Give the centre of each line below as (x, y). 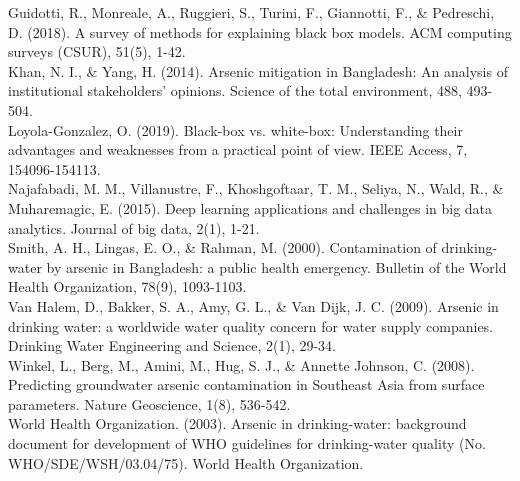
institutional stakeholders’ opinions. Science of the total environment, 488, (235, 90)
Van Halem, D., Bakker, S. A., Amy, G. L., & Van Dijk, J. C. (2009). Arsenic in (253, 305)
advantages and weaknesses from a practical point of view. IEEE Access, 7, (238, 149)
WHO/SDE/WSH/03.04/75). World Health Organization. (186, 462)
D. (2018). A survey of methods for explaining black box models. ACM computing (260, 31)
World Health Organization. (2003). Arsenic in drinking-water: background (237, 423)
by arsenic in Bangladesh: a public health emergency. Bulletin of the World (276, 266)
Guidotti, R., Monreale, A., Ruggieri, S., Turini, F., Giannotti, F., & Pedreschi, (251, 12)
